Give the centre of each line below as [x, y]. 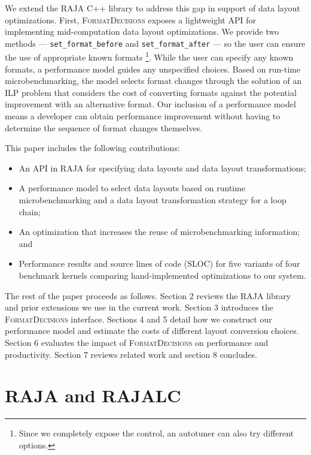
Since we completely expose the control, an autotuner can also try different [156, 433]
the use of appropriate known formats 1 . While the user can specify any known [149, 56]
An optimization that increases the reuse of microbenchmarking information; [159, 232]
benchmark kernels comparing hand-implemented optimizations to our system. [162, 275]
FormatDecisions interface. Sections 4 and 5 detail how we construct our [138, 319]
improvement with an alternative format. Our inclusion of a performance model [150, 104]
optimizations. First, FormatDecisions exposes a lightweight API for [130, 19]
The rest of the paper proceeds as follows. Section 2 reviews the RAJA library [148, 295]
